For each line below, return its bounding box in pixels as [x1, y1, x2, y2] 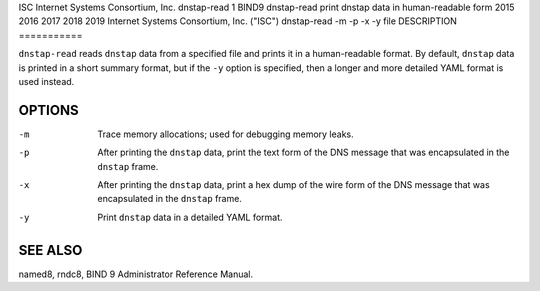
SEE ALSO [18, 241, 83, 259]
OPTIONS [18, 101, 79, 119]
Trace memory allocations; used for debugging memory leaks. [97, 128, 354, 140]
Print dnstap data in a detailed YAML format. [97, 211, 284, 223]
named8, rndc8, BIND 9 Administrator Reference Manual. [18, 268, 254, 280]
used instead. [18, 75, 75, 87]
